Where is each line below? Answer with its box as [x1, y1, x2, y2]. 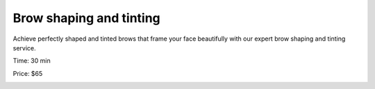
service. [12, 43, 36, 52]
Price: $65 [12, 69, 43, 77]
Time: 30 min [12, 57, 51, 65]
